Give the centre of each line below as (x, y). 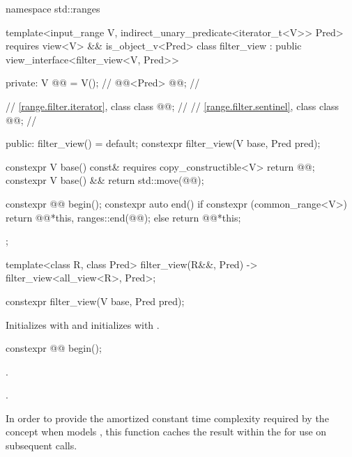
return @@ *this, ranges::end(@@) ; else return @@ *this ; (123, 217)
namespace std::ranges (53, 8)
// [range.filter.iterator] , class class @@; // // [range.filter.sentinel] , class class (173, 106)
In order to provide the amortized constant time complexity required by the (167, 418)
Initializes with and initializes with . (83, 324)
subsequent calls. (41, 446)
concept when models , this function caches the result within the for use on (166, 432)
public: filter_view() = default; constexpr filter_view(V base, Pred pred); (163, 143)
